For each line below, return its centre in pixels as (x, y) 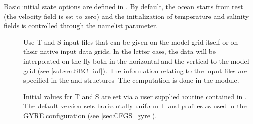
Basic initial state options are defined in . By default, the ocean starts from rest (124, 6)
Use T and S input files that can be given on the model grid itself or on (131, 42)
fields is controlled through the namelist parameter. (81, 26)
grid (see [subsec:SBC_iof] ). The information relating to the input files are (135, 70)
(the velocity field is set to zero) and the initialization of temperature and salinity (126, 16)
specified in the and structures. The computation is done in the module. (131, 80)
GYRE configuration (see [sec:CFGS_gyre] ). (90, 115)
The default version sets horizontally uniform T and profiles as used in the (135, 106)
